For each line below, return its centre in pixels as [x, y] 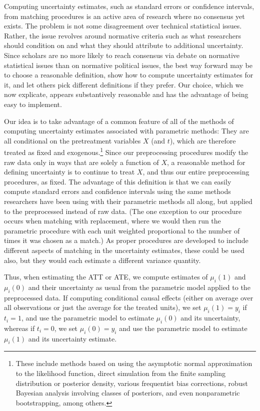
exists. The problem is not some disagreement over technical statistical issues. [123, 26]
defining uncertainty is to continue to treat [69, 172]
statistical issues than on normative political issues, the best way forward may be [128, 65]
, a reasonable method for [206, 162]
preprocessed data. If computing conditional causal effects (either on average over [129, 297]
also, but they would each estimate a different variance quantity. [102, 260]
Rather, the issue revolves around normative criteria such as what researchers [122, 35]
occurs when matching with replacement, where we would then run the [112, 221]
